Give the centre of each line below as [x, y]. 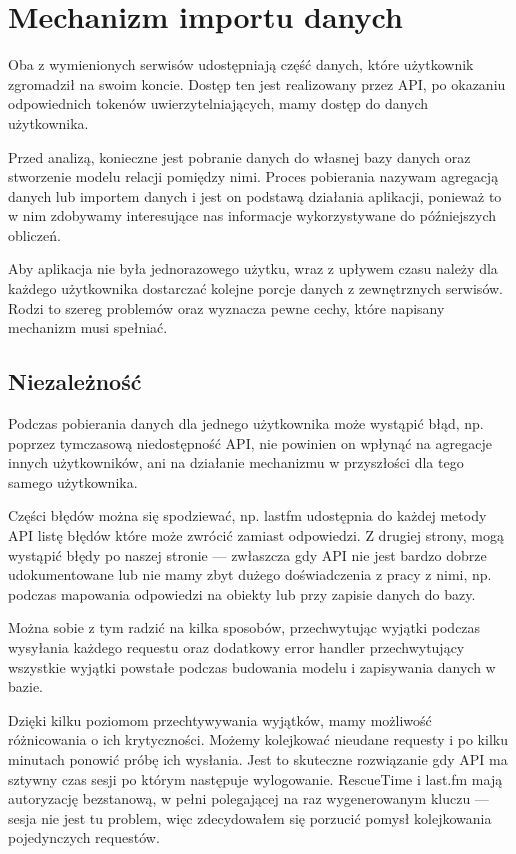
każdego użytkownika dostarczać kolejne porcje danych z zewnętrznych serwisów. [255, 288]
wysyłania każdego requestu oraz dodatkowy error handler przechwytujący [236, 646]
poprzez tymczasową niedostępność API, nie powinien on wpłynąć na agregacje [250, 442]
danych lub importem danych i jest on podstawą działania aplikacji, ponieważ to [255, 195]
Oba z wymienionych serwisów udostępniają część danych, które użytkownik [241, 64]
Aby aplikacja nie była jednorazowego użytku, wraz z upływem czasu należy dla [253, 268]
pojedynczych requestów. [84, 837]
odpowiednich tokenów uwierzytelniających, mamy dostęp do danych [218, 103]
